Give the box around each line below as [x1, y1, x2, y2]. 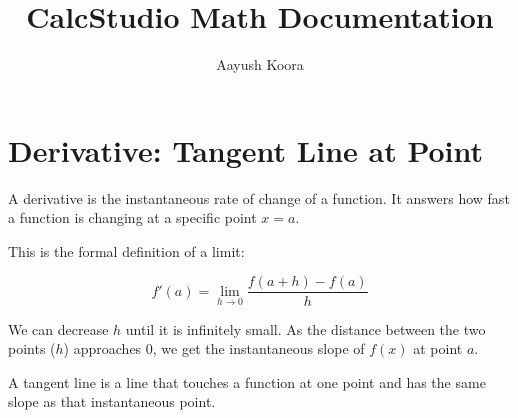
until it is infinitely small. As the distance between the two [125, 318, 486, 339]
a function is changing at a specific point [8, 207, 257, 228]
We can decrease [8, 318, 109, 339]
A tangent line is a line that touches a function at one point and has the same [8, 371, 486, 392]
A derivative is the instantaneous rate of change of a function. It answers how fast [8, 187, 510, 208]
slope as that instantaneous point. [8, 391, 216, 412]
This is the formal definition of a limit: [8, 240, 245, 261]
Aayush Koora [216, 54, 304, 75]
